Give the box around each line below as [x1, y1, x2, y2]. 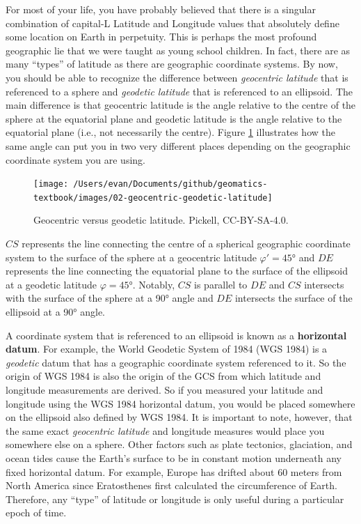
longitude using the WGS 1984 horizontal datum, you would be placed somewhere [6, 396, 355, 410]
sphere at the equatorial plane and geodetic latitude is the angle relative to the [6, 111, 342, 125]
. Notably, [132, 277, 175, 291]
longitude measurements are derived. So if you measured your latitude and [6, 382, 323, 396]
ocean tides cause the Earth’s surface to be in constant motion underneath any [6, 450, 342, 465]
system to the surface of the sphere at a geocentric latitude [6, 249, 257, 264]
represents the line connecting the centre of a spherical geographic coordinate [22, 236, 351, 251]
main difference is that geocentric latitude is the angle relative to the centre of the [6, 98, 356, 112]
